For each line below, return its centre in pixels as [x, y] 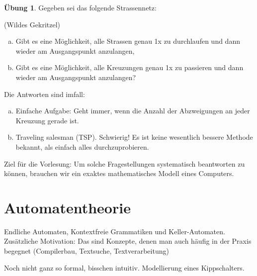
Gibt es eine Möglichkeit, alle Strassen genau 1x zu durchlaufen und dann [128, 41]
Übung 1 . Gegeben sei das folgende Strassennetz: [80, 7]
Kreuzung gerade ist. [47, 120]
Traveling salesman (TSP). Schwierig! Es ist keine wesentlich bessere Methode [134, 137]
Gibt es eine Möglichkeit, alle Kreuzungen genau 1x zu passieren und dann [129, 67]
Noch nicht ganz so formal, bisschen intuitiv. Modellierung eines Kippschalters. [124, 267]
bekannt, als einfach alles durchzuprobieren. [82, 146]
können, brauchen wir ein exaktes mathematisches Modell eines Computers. [119, 173]
